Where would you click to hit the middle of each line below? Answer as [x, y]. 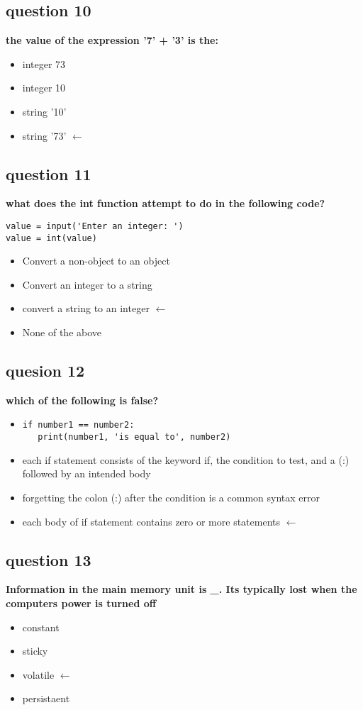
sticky [35, 651]
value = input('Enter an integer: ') [95, 226]
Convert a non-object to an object [96, 261]
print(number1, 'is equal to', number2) [134, 437]
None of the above [62, 332]
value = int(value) [51, 238]
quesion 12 [45, 371]
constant [41, 627]
